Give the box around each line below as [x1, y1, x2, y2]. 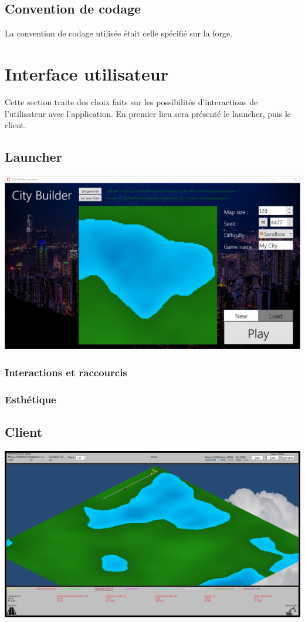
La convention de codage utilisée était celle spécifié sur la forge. [5, 27, 233, 39]
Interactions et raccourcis [5, 364, 127, 379]
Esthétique [5, 392, 56, 406]
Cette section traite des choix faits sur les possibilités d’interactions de [5, 95, 258, 108]
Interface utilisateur [5, 61, 169, 85]
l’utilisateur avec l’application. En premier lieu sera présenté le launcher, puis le [5, 107, 292, 119]
